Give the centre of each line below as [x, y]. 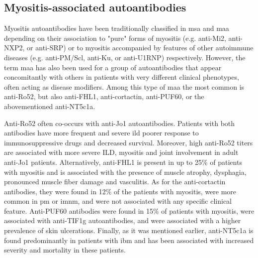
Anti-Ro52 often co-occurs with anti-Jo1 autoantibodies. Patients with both [120, 123]
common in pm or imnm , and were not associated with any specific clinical [118, 201]
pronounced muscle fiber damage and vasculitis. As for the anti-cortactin [115, 182]
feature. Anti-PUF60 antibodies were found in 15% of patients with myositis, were [129, 210]
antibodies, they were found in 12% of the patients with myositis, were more [120, 191]
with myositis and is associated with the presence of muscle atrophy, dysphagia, [125, 172]
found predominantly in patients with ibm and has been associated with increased [129, 240]
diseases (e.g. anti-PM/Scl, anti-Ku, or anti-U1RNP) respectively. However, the [125, 57]
